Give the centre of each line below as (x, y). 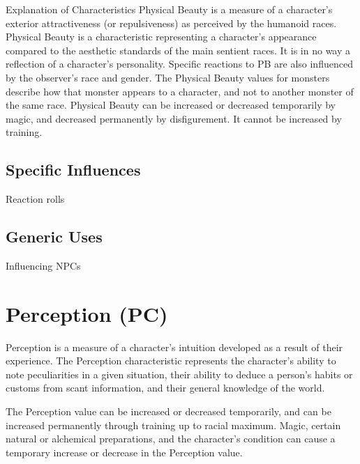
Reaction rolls (35, 199)
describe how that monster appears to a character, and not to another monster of (180, 91)
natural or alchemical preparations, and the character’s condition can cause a (171, 439)
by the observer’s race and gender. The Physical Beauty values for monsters (168, 77)
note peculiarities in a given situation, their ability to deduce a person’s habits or (179, 374)
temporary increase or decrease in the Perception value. (124, 452)
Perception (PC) (87, 313)
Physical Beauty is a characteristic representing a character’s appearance (161, 37)
